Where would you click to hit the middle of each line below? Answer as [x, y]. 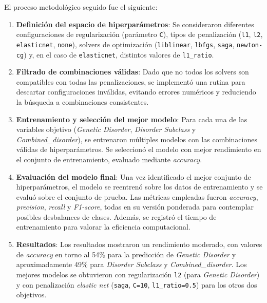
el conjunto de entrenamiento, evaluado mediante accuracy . [109, 159]
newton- [250, 45]
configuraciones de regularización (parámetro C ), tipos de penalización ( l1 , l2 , [139, 34]
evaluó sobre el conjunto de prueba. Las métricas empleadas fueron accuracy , [137, 196]
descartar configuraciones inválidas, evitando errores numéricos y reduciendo [136, 92]
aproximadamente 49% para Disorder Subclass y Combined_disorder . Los [131, 264]
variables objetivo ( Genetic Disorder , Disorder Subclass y [106, 129]
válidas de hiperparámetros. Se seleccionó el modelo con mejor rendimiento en [139, 149]
